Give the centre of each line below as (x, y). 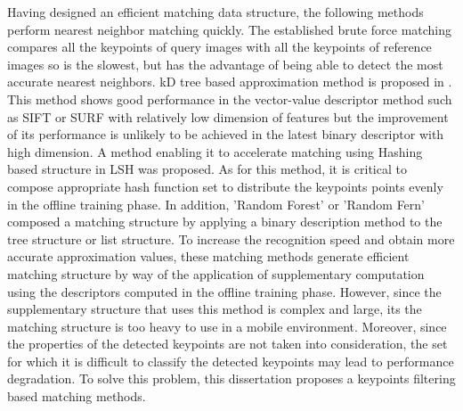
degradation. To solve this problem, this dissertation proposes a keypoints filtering (231, 378)
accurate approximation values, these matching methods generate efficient (208, 256)
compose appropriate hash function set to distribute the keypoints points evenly (225, 186)
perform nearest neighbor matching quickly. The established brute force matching (230, 29)
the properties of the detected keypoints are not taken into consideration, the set (227, 344)
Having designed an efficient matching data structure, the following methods (215, 12)
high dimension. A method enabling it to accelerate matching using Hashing (215, 151)
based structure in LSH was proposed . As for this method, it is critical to (207, 169)
